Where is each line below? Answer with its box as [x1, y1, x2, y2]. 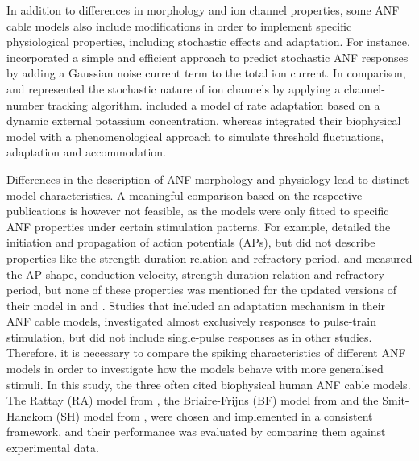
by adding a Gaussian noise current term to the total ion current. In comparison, [6, 64, 406, 81]
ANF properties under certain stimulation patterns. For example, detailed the [6, 218, 391, 235]
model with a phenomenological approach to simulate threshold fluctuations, [6, 127, 384, 144]
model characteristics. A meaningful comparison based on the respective [6, 186, 363, 203]
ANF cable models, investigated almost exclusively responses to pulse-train [6, 313, 376, 330]
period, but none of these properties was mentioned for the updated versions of [6, 281, 396, 298]
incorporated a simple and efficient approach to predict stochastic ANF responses [6, 48, 409, 65]
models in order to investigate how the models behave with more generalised [6, 360, 384, 377]
